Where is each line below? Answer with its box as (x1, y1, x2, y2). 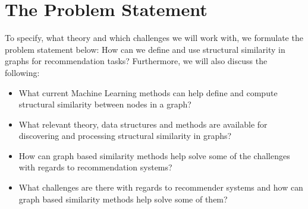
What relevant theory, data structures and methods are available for (18, 118, 268, 130)
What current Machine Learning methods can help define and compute (18, 86, 278, 99)
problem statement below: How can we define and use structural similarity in (5, 43, 285, 55)
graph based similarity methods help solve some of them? (18, 192, 228, 205)
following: (5, 66, 40, 78)
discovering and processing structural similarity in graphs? (18, 129, 232, 142)
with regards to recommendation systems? (18, 161, 172, 173)
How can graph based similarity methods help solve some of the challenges (18, 149, 290, 161)
